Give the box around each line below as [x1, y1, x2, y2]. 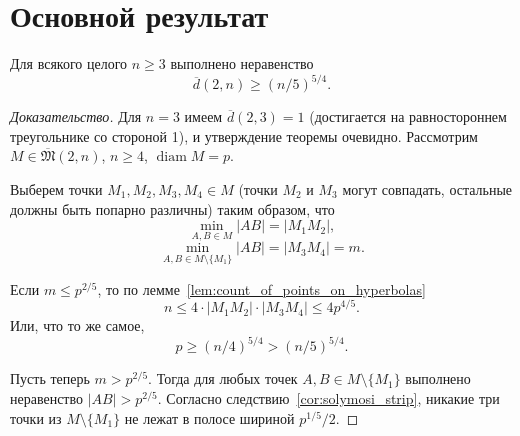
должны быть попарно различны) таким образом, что [10, 198, 335, 219]
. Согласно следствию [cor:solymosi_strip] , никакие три [157, 387, 500, 408]
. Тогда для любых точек [148, 368, 298, 389]
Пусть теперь [10, 368, 90, 389]
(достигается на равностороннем [309, 106, 507, 127]
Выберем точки [10, 179, 103, 199]
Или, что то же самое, [10, 315, 145, 336]
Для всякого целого [10, 53, 128, 74]
